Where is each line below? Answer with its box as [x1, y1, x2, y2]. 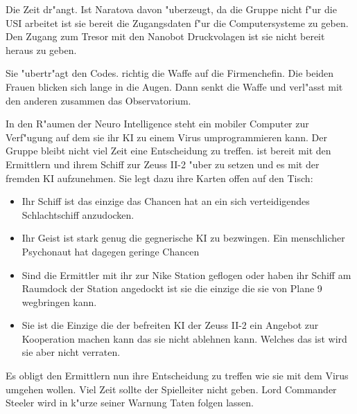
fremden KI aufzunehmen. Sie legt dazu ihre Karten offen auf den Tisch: [6, 170, 313, 185]
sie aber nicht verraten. [21, 345, 121, 359]
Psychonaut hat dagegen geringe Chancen [21, 244, 200, 258]
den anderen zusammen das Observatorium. [6, 93, 191, 107]
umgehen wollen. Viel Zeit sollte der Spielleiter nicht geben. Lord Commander [6, 381, 337, 396]
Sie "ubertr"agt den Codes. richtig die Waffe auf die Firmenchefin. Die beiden [6, 66, 334, 80]
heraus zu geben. [6, 42, 77, 57]
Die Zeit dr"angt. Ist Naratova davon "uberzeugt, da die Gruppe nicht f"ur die [6, 2, 337, 16]
